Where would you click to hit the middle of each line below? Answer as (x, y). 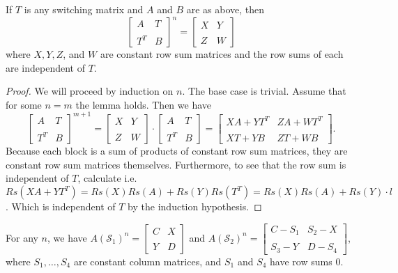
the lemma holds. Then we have (144, 104)
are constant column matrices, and (147, 261)
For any (22, 237)
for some (24, 104)
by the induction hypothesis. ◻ (195, 206)
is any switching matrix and (84, 9)
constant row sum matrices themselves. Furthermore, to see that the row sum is (176, 164)
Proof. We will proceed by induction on (90, 91)
